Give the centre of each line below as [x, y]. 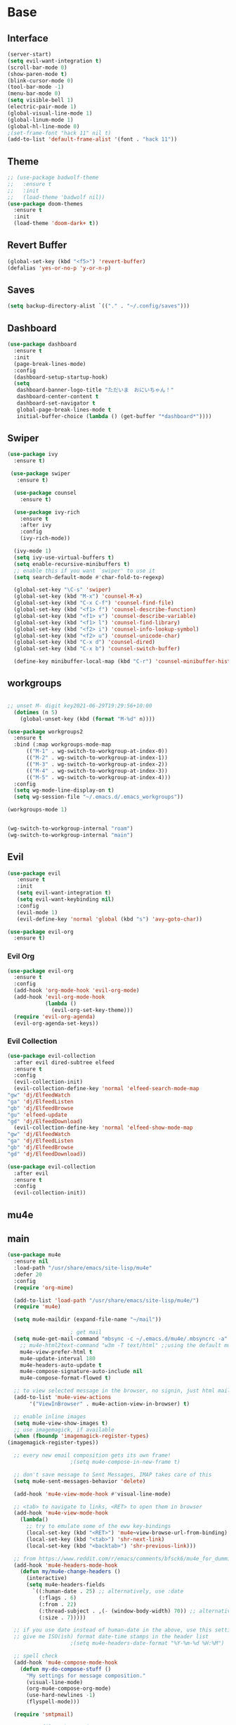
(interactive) [47, 1578]
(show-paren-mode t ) [38, 74]
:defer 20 [28, 1275]
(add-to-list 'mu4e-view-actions [63, 1398]
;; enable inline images [50, 1416]
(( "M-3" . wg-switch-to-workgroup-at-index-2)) [97, 764]
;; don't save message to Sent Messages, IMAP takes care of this [113, 1474]
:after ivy [36, 525]
